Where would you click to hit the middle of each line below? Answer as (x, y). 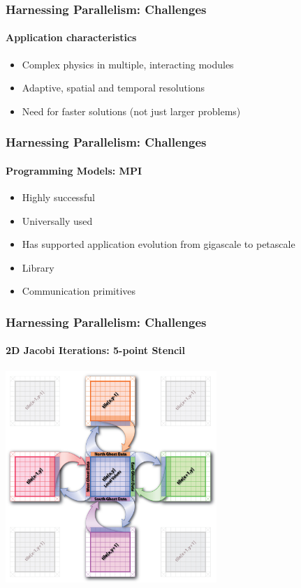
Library (38, 267)
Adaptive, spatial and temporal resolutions (113, 88)
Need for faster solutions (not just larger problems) (131, 111)
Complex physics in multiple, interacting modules (128, 64)
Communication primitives (79, 291)
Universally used (57, 220)
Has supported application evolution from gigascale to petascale (159, 244)
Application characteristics (71, 37)
